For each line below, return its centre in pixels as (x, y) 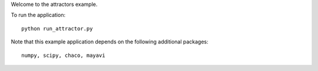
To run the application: (38, 15)
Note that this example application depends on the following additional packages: (110, 42)
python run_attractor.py (57, 28)
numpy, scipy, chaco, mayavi (63, 55)
